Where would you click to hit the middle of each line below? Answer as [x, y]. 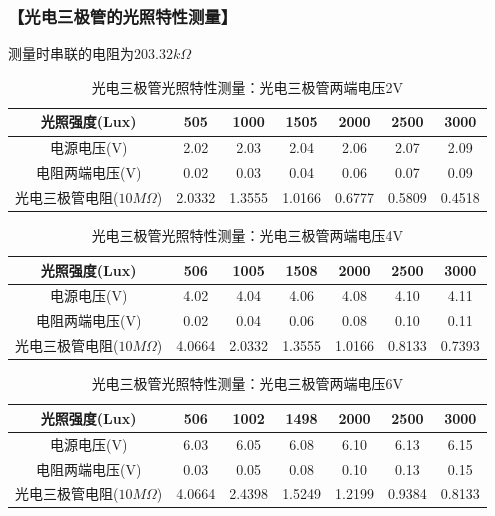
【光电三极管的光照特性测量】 [123, 15]
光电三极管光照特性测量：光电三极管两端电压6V [247, 383]
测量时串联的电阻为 [71, 53]
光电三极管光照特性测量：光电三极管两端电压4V [247, 235]
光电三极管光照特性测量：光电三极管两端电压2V [247, 86]
